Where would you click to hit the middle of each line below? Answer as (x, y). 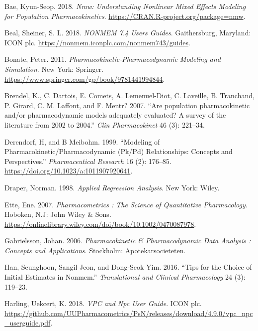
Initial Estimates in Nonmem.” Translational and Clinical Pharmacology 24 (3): (125, 277)
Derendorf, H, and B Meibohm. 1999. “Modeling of (82, 141)
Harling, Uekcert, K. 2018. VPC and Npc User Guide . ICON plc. (103, 303)
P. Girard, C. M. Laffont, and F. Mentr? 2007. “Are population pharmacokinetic (127, 105)
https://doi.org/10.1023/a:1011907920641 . (69, 171)
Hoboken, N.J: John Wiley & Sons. (58, 214)
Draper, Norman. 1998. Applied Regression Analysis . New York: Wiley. (112, 187)
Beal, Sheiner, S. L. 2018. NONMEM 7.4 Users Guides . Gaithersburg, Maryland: (128, 33)
